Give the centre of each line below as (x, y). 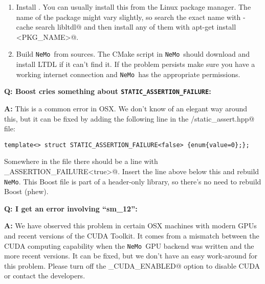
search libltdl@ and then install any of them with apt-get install (136, 27)
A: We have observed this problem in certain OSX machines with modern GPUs (130, 226)
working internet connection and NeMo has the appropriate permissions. (128, 74)
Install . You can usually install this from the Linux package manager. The (134, 7)
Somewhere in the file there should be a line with (81, 161)
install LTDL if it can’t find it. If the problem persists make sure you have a (136, 64)
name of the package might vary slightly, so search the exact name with (128, 17)
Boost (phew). (26, 191)
